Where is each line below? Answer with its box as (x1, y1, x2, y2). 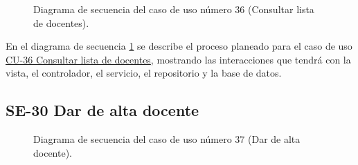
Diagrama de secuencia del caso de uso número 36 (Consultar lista (33, 2, 314, 16)
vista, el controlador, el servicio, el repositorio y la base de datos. (6, 66, 282, 80)
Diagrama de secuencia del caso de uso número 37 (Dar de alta (33, 132, 301, 146)
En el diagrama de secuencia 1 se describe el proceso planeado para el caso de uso (6, 39, 352, 53)
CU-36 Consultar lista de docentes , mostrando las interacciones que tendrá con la (6, 52, 351, 66)
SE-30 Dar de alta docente (6, 99, 199, 121)
